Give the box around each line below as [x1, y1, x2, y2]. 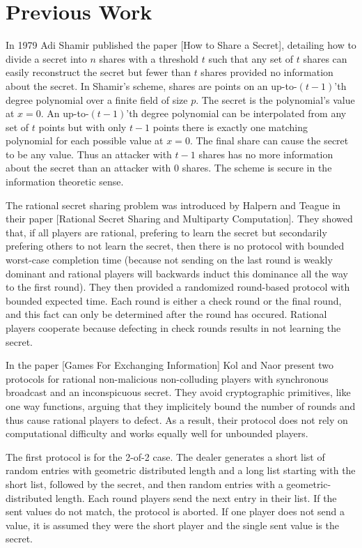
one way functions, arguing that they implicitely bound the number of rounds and [6, 398, 356, 413]
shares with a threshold [99, 51, 199, 66]
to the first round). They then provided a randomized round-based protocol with [6, 280, 350, 294]
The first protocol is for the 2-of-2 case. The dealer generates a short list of [6, 449, 325, 464]
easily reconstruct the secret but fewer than [6, 65, 191, 79]
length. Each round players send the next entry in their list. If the [55, 490, 337, 505]
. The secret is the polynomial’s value [196, 92, 355, 107]
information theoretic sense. [6, 174, 124, 189]
